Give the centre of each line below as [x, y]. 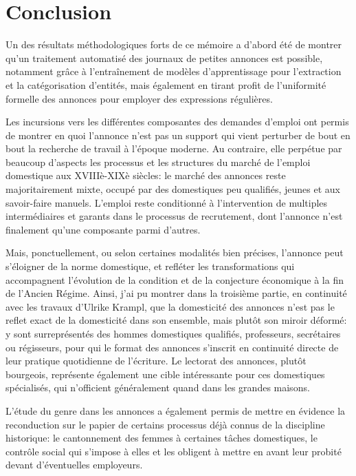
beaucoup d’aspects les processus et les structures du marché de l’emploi [158, 162]
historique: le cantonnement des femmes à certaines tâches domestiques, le [162, 438]
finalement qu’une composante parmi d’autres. [103, 229]
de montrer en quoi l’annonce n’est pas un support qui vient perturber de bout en [178, 135]
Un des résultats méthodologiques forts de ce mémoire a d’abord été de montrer [174, 44]
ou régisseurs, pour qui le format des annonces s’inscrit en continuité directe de [172, 347]
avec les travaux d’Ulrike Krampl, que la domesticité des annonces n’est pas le [170, 306]
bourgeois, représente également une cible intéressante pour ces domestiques [165, 374]
